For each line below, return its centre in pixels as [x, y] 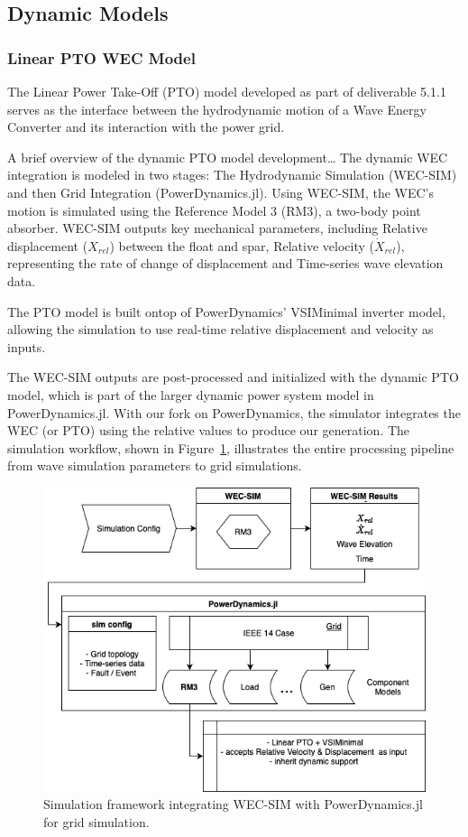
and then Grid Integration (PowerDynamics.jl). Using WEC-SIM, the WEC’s [220, 192]
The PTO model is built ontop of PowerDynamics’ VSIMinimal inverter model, [226, 311]
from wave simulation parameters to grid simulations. [155, 465]
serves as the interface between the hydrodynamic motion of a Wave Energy [217, 109]
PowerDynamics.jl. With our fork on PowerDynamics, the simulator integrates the [234, 412]
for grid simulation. [96, 821]
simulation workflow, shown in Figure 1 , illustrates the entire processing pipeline [231, 447]
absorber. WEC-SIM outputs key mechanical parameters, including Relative [217, 228]
